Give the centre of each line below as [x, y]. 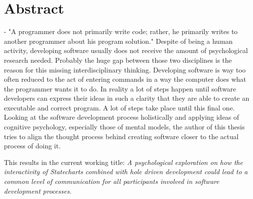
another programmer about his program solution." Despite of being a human [118, 41]
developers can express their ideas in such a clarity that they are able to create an [127, 98]
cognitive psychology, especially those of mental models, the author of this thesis [124, 127]
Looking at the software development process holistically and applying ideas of [122, 117]
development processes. [38, 190]
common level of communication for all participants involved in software [112, 181]
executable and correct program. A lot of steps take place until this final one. [119, 107]
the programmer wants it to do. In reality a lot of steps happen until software [120, 88]
